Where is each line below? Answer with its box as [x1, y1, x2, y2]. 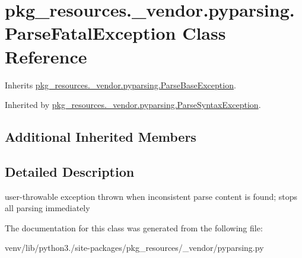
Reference [5, 44, 87, 68]
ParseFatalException [5, 21, 176, 45]
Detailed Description [5, 162, 135, 180]
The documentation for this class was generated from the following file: [5, 221, 263, 234]
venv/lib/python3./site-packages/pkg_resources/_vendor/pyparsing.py [5, 241, 264, 254]
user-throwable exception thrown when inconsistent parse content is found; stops [5, 190, 298, 202]
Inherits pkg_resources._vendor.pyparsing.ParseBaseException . [5, 78, 236, 91]
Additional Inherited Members [5, 128, 196, 146]
